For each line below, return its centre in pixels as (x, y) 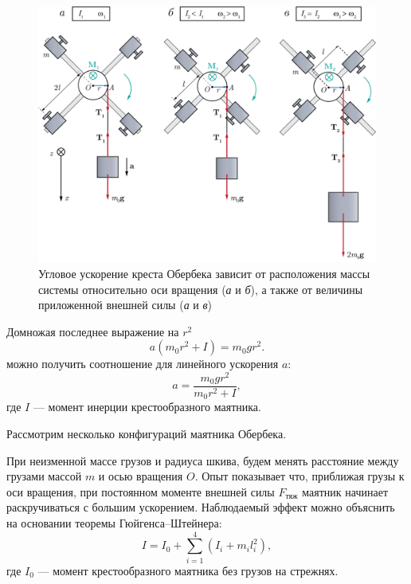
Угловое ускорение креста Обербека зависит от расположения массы (204, 273)
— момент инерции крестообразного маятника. (147, 407)
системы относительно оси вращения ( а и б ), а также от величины (201, 289)
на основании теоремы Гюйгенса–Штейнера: (114, 523)
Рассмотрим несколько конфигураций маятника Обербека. (147, 434)
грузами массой (44, 476)
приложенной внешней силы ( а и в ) (125, 305)
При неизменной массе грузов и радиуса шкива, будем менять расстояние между (203, 460)
